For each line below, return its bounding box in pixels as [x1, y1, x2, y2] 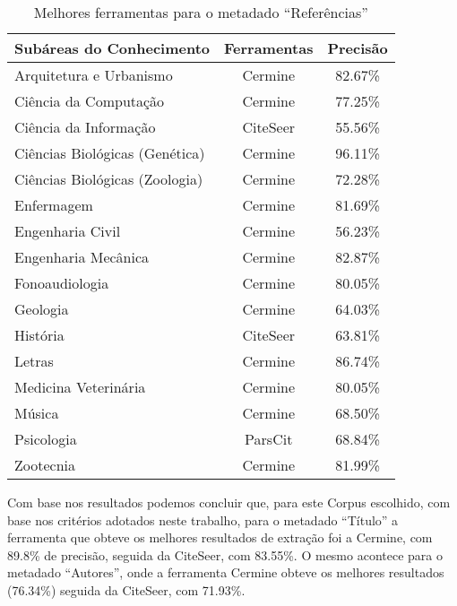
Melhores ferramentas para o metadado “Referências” [33, 2, 368, 22]
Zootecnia [14, 454, 76, 475]
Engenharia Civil [14, 221, 121, 241]
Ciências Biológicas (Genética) [14, 143, 205, 163]
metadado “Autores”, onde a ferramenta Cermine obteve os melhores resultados [7, 563, 444, 582]
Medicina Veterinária [14, 377, 146, 397]
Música [14, 403, 59, 423]
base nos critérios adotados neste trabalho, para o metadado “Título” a [7, 510, 399, 529]
